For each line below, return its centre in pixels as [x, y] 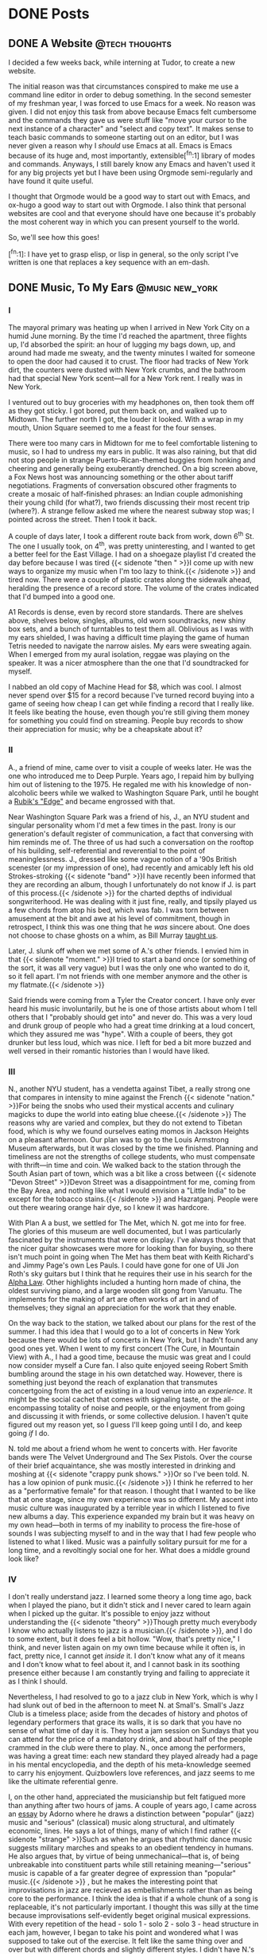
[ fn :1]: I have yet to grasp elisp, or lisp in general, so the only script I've [124, 254]
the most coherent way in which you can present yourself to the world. [124, 222]
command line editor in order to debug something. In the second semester [130, 95]
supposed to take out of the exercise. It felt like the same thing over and [126, 1941]
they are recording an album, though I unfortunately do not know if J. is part [132, 884]
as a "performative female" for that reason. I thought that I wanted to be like [132, 1491]
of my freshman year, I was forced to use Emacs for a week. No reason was [132, 103]
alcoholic [23, 792]
